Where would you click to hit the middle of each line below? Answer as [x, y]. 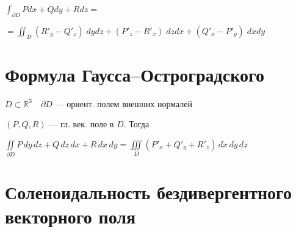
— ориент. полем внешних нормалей [124, 103]
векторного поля [70, 216]
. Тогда [136, 124]
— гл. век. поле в [81, 124]
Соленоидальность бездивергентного [149, 192]
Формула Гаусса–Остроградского [135, 74]
